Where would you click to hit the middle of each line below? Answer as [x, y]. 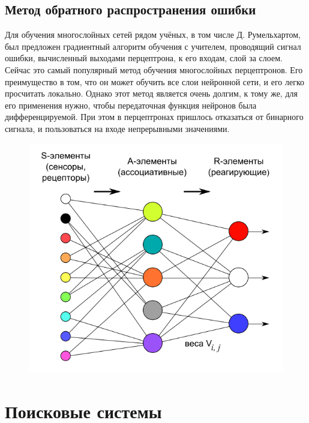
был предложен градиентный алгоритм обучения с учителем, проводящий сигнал [153, 46]
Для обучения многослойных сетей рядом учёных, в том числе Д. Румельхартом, [153, 34]
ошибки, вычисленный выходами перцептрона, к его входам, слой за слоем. [144, 58]
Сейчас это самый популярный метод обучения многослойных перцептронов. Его [154, 69]
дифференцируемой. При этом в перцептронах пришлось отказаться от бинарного [154, 117]
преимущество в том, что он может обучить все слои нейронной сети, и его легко [155, 81]
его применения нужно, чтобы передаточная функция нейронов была [131, 105]
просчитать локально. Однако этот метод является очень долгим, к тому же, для [151, 93]
